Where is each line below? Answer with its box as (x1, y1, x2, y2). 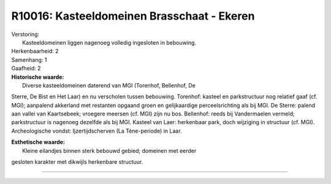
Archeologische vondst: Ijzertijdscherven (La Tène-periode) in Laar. (11, 127, 182, 134)
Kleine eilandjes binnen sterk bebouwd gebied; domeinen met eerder (22, 147, 197, 154)
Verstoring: (11, 31, 40, 38)
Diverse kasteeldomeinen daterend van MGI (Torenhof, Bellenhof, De (22, 81, 196, 89)
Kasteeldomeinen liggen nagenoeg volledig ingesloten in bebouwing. (22, 39, 196, 46)
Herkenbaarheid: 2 (11, 48, 59, 55)
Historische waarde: (11, 73, 64, 81)
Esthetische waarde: (11, 138, 66, 146)
